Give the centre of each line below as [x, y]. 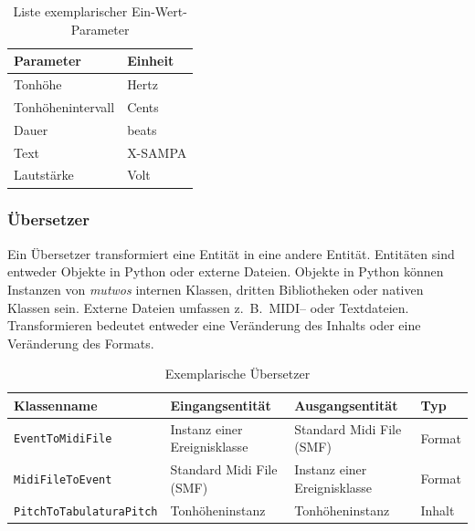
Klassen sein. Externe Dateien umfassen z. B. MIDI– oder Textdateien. [208, 307]
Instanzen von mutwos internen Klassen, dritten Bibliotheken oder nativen [216, 289]
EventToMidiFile [63, 439]
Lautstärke [44, 175]
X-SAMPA [157, 152]
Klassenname [56, 405]
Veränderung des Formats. [81, 343]
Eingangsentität [221, 405]
